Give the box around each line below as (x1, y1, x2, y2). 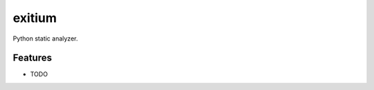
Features (12, 52, 52, 64)
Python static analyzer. (12, 34, 78, 43)
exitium (12, 10, 57, 25)
